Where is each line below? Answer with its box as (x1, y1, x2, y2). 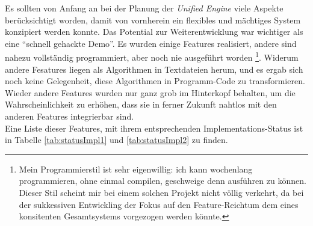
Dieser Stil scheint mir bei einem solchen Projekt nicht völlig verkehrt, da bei (19, 186, 304, 198)
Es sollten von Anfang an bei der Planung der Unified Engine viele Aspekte (5, 2, 284, 14)
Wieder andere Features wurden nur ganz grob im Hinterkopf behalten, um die (5, 86, 296, 99)
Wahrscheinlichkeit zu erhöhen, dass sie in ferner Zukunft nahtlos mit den (5, 98, 277, 111)
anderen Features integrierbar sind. (5, 110, 134, 122)
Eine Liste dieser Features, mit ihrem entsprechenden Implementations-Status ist (5, 121, 303, 134)
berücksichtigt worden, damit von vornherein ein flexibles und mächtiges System (5, 13, 301, 26)
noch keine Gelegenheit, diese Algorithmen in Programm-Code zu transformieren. (5, 75, 305, 87)
